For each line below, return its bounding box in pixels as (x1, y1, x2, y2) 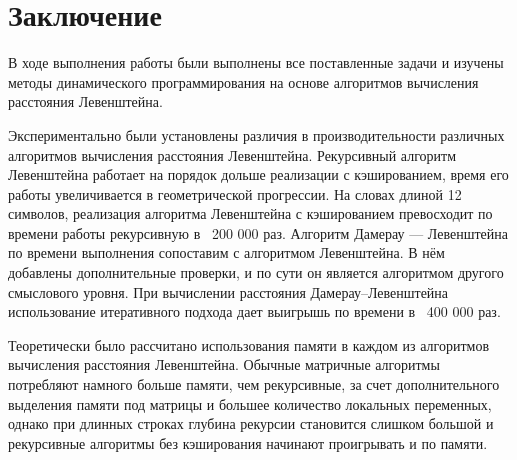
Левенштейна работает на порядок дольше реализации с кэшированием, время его (8, 164, 509, 185)
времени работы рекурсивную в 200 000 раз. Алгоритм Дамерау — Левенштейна (8, 222, 508, 243)
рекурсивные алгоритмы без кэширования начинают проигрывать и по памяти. (8, 432, 488, 453)
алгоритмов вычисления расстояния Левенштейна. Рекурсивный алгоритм (8, 144, 457, 165)
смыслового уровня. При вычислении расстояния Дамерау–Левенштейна (8, 281, 449, 302)
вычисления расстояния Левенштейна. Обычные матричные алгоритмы (8, 354, 440, 375)
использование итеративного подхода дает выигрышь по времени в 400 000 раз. (8, 301, 501, 322)
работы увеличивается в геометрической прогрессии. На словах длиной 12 (8, 183, 462, 204)
